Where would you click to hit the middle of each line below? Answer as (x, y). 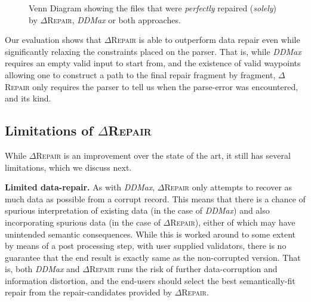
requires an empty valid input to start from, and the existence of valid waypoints (153, 63)
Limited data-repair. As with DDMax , (80, 187)
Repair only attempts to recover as (228, 187)
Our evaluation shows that (53, 40)
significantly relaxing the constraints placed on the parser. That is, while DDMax (153, 51)
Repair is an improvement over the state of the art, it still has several (163, 155)
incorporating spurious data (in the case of (83, 222)
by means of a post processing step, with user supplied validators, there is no (146, 246)
